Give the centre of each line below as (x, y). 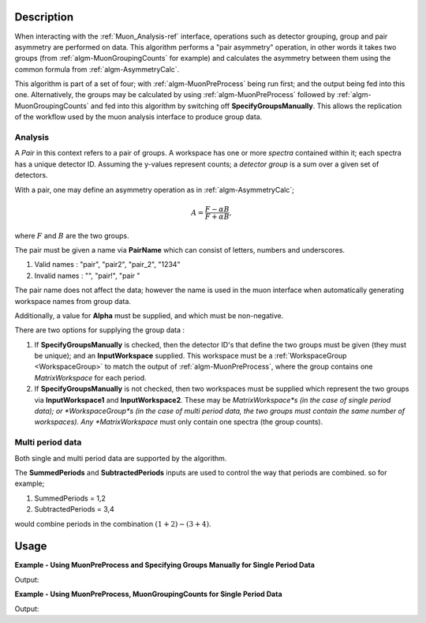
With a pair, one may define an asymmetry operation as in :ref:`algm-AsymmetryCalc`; (155, 190)
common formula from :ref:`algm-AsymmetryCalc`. (97, 69)
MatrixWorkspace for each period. (90, 377)
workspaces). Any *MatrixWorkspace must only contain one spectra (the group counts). (179, 422)
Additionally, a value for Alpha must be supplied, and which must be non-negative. (149, 315)
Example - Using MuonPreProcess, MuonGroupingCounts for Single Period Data (149, 594)
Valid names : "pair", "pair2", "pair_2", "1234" (107, 265)
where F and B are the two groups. (72, 235)
